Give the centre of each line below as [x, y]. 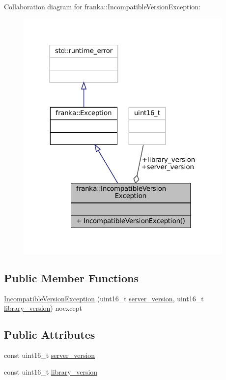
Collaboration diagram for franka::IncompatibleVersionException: [102, 6]
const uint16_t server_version [50, 355]
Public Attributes [50, 335]
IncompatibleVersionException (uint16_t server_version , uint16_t [104, 298]
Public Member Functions [71, 278]
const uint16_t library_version [51, 371]
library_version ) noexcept [43, 308]
